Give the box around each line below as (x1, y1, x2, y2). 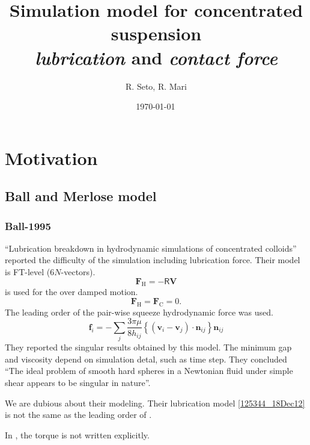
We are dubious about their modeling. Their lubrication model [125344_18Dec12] (5, 396, 305, 409)
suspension (111, 21, 202, 46)
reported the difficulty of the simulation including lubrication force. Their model (5, 254, 300, 266)
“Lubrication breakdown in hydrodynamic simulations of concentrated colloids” (5, 241, 297, 254)
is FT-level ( (5, 266, 50, 278)
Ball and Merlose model (5, 187, 157, 205)
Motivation (5, 145, 98, 170)
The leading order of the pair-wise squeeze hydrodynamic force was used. (5, 305, 273, 318)
